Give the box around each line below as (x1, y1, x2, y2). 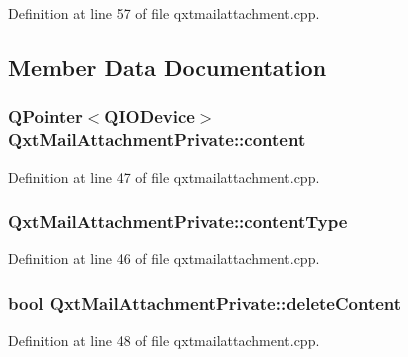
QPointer (8, 104, 83, 129)
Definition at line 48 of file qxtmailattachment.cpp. (8, 330, 320, 351)
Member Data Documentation (8, 51, 327, 82)
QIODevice (104, 104, 195, 129)
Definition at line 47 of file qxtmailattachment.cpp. (8, 166, 320, 187)
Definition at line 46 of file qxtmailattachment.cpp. (8, 248, 320, 269)
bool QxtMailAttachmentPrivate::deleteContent (8, 290, 402, 315)
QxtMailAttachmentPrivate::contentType (8, 209, 348, 234)
